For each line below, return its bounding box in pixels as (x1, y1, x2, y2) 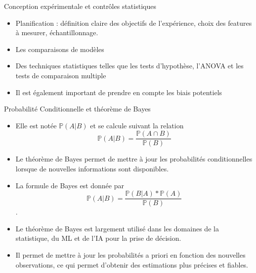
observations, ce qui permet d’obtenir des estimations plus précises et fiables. (15, 259, 248, 270)
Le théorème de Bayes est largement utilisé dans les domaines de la (15, 223, 219, 233)
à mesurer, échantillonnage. (15, 27, 98, 38)
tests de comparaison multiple (15, 70, 106, 80)
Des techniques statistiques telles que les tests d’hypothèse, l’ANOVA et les (15, 60, 244, 71)
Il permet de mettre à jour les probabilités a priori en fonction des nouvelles (15, 250, 246, 260)
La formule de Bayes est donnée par (15, 180, 124, 190)
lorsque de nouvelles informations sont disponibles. (15, 164, 169, 173)
